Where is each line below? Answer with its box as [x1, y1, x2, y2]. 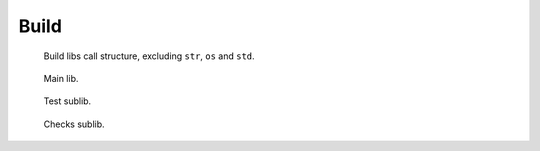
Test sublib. [43, 95, 92, 107]
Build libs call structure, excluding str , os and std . [43, 50, 255, 62]
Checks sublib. [43, 118, 105, 130]
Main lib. [43, 72, 79, 84]
